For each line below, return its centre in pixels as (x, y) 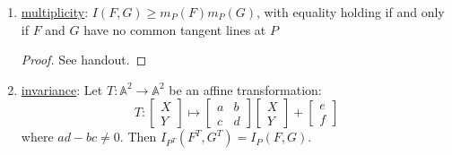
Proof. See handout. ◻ (84, 60)
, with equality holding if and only (351, 12)
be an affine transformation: (245, 89)
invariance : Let (62, 89)
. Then (138, 137)
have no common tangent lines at (175, 29)
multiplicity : (55, 12)
